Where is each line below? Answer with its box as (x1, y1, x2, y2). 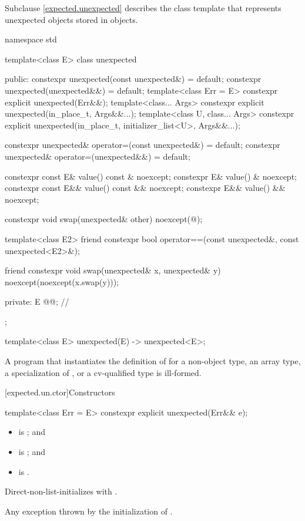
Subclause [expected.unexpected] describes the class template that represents (5, 2, 281, 14)
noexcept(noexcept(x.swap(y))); (5, 275, 119, 288)
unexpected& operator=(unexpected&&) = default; (5, 150, 190, 162)
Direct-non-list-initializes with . (5, 485, 118, 497)
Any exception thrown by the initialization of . (5, 504, 173, 517)
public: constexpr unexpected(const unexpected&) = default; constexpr (5, 72, 262, 85)
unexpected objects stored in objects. (5, 13, 138, 25)
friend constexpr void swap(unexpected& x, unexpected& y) (5, 264, 221, 276)
